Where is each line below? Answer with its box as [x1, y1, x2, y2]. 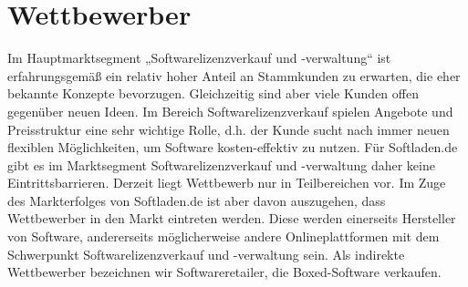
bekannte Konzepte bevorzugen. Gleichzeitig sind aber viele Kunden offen [7, 84, 419, 103]
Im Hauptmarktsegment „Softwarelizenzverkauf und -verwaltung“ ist [7, 48, 391, 67]
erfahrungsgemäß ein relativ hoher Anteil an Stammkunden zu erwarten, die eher [7, 66, 461, 85]
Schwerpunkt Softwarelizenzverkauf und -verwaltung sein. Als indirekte [7, 244, 405, 263]
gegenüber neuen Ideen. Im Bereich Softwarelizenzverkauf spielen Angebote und [7, 101, 453, 120]
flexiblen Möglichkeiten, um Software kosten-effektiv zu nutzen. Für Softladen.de [7, 138, 458, 157]
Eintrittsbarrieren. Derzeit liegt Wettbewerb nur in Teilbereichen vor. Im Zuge [7, 173, 446, 192]
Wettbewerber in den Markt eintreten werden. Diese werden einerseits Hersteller [7, 209, 456, 228]
